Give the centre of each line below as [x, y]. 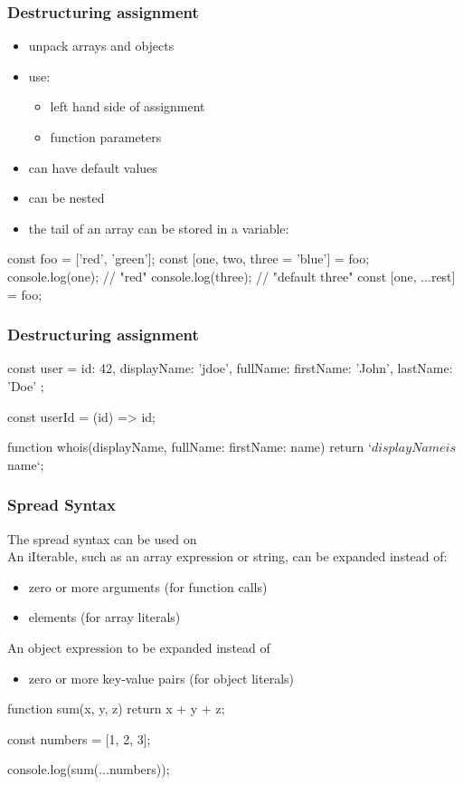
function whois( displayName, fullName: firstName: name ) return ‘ [189, 447]
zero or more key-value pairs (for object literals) [161, 678]
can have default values [93, 167]
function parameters [106, 137]
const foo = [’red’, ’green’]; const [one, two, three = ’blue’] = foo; [189, 258]
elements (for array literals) [104, 617]
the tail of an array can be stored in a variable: [159, 228]
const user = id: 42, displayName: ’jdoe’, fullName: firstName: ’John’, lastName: [230, 368]
